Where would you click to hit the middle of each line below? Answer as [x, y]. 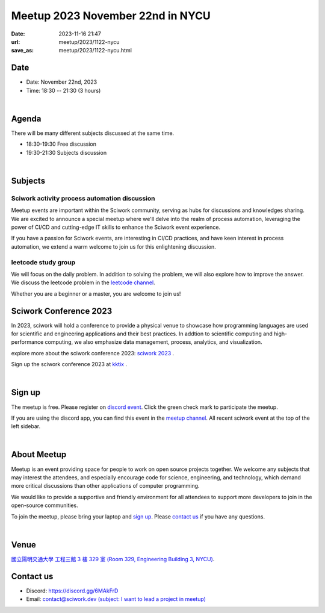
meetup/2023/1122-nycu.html [95, 51]
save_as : [23, 51]
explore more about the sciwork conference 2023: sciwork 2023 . [93, 353]
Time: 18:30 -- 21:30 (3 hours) [63, 90]
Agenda [26, 118]
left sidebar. [26, 426]
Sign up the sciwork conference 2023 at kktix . [69, 364]
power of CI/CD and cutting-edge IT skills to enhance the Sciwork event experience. [116, 227]
